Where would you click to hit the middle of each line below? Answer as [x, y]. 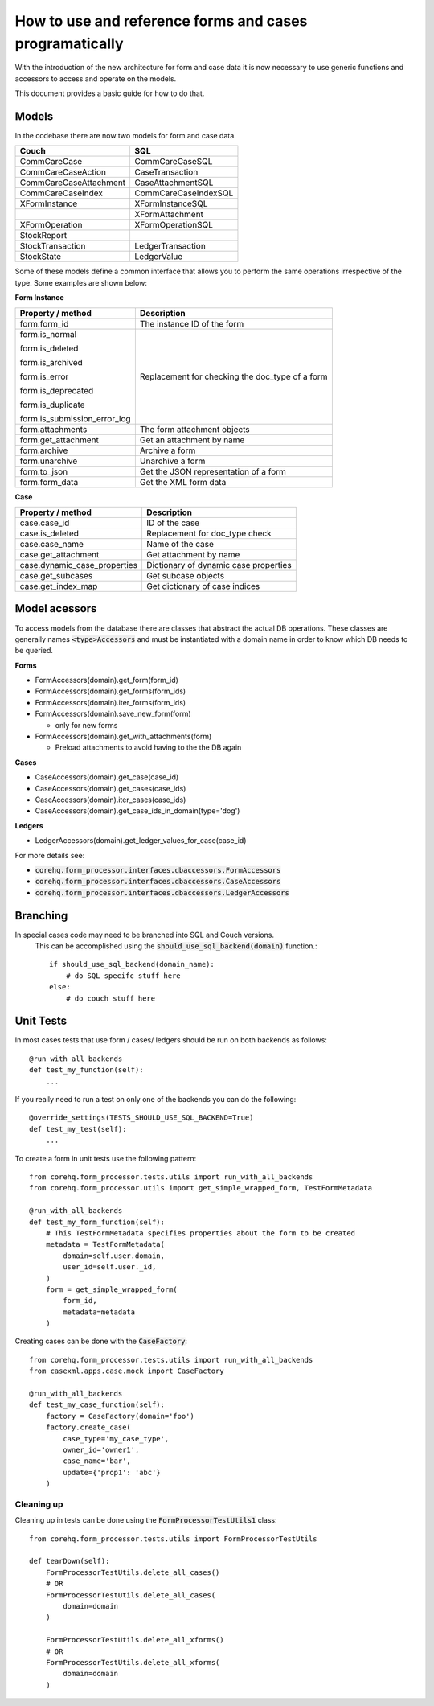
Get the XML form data [183, 482]
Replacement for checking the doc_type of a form [234, 376]
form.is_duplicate [52, 405]
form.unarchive [49, 461]
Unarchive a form [172, 461]
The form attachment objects [194, 429]
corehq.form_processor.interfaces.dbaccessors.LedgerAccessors [162, 892]
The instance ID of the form [192, 323]
